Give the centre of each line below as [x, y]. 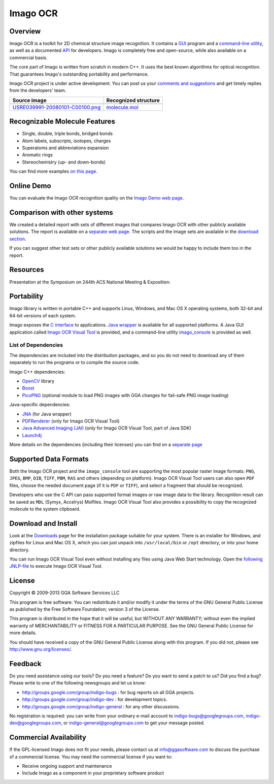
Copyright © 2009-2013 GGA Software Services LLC [64, 593]
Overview [25, 31]
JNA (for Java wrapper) [47, 414]
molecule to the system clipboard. [45, 509]
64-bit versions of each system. [43, 315]
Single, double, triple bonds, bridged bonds [67, 134]
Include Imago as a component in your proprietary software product [93, 773]
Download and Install [43, 523]
